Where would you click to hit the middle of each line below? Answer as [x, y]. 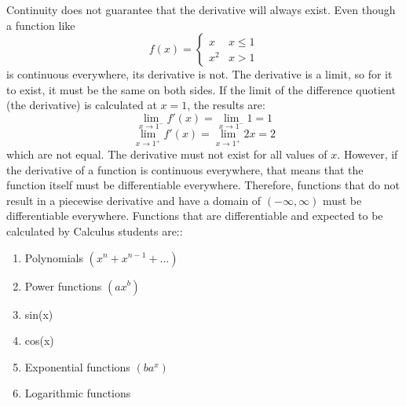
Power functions [63, 285]
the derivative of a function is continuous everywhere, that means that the [185, 169]
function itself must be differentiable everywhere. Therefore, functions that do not [203, 185]
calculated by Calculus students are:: [95, 230]
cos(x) [39, 340]
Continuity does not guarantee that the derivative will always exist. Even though [201, 9]
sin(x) [39, 314]
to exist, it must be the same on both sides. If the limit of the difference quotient [201, 89]
